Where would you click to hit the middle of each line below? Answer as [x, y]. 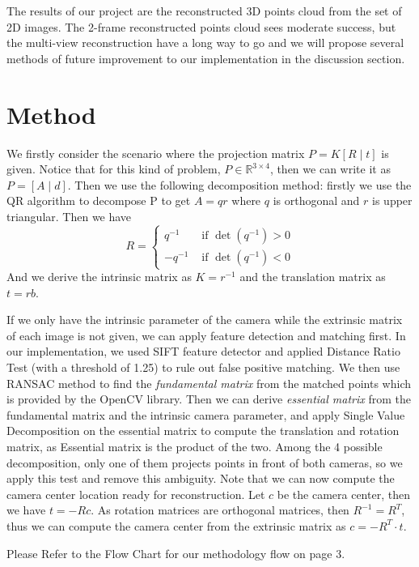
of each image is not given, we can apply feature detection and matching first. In [206, 335]
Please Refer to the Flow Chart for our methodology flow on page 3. [176, 553]
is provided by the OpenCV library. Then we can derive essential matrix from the [209, 399]
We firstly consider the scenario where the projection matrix [156, 153]
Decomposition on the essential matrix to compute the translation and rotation [203, 431]
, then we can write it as [330, 169]
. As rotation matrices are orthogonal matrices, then [220, 510]
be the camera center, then [343, 494]
